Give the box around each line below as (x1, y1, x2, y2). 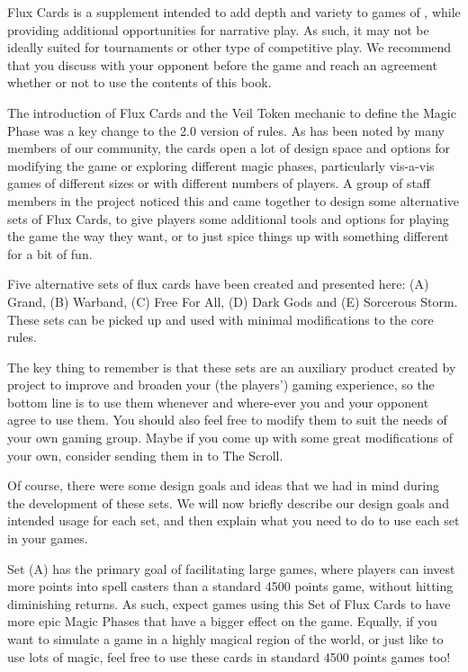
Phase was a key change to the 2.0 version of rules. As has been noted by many (7, 121, 445, 139)
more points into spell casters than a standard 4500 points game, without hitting (7, 577, 454, 596)
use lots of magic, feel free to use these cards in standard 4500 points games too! (7, 647, 451, 666)
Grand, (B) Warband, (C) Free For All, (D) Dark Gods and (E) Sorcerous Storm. (7, 291, 458, 310)
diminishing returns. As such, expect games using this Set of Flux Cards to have (7, 594, 451, 613)
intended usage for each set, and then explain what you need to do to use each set (7, 511, 460, 530)
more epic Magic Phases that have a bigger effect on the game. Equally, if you (7, 612, 437, 631)
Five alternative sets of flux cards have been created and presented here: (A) (7, 274, 429, 293)
